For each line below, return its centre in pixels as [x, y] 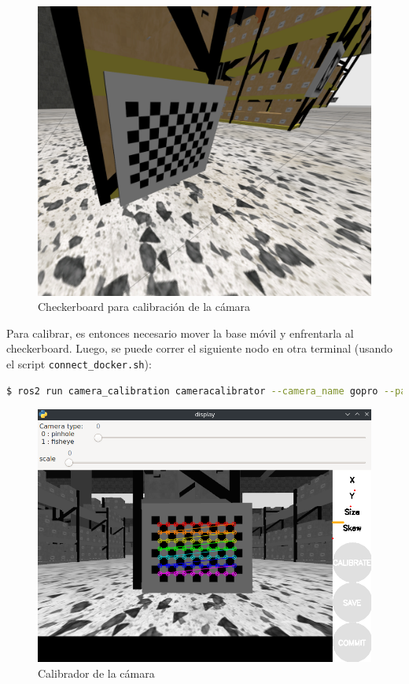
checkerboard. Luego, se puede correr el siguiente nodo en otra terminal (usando [200, 348]
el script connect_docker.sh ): [79, 364]
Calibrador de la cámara [96, 673]
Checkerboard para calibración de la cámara [144, 307]
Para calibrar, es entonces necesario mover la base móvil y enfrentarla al [180, 333]
